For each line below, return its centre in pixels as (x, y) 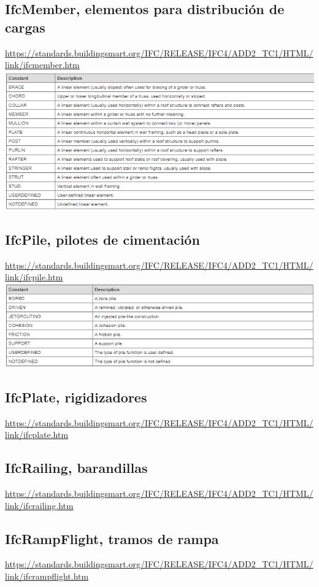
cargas (25, 27)
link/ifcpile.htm (34, 277)
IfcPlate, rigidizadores (76, 397)
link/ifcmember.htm (42, 65)
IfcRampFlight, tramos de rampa (112, 538)
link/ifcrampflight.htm (47, 576)
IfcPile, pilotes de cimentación (102, 240)
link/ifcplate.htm (37, 435)
